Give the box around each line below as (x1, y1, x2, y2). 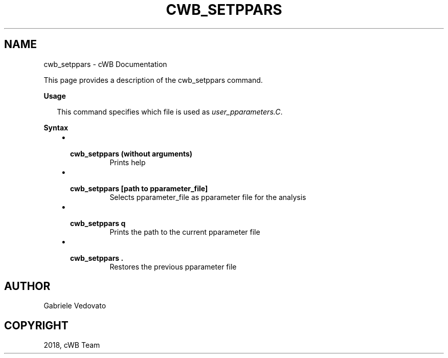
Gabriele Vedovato (43, 301, 106, 310)
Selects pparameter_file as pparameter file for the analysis (109, 192, 306, 202)
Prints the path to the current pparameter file (109, 227, 260, 236)
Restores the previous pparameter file (109, 262, 237, 271)
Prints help (109, 158, 146, 167)
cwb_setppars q (70, 218, 126, 228)
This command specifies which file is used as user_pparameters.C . (57, 107, 283, 116)
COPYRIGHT (4, 319, 69, 332)
